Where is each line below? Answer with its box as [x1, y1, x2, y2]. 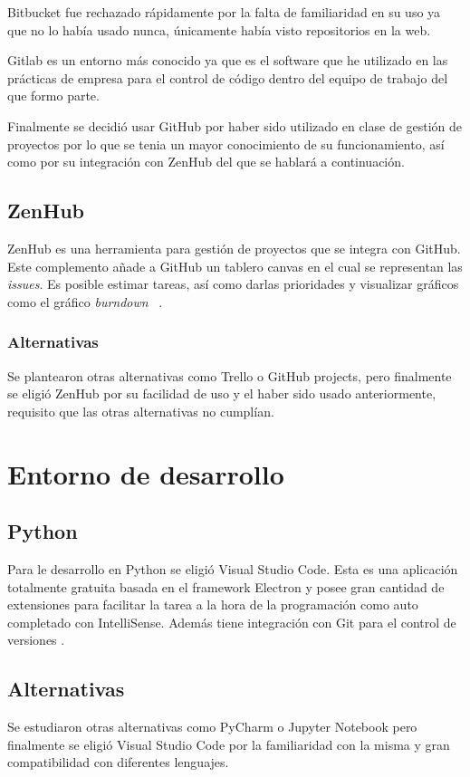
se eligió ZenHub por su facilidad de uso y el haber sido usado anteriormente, [7, 384, 436, 403]
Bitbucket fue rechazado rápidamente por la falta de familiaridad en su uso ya [7, 3, 441, 21]
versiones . [7, 630, 65, 649]
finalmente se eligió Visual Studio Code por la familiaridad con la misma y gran [7, 734, 450, 753]
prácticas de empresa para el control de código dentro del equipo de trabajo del [7, 68, 448, 87]
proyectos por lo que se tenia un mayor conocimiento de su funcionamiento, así [7, 134, 445, 153]
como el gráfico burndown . [7, 292, 163, 311]
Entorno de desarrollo [7, 455, 284, 492]
